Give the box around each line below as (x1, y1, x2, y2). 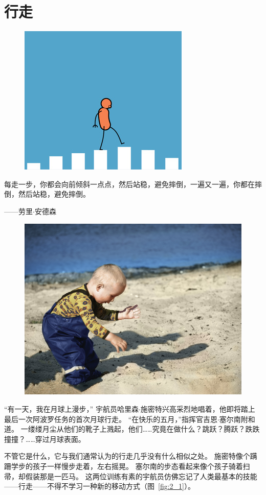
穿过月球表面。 (35, 433, 85, 444)
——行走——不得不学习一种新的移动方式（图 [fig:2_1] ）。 (4, 481, 195, 491)
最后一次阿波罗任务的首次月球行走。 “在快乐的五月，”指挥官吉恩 (4, 413, 217, 424)
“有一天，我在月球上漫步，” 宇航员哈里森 (4, 404, 139, 414)
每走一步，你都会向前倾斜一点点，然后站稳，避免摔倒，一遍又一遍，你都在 (4, 178, 255, 189)
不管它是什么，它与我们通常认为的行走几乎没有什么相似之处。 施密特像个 (4, 451, 250, 461)
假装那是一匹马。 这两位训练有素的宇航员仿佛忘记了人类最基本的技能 (25, 470, 257, 481)
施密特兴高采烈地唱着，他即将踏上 (140, 404, 255, 414)
